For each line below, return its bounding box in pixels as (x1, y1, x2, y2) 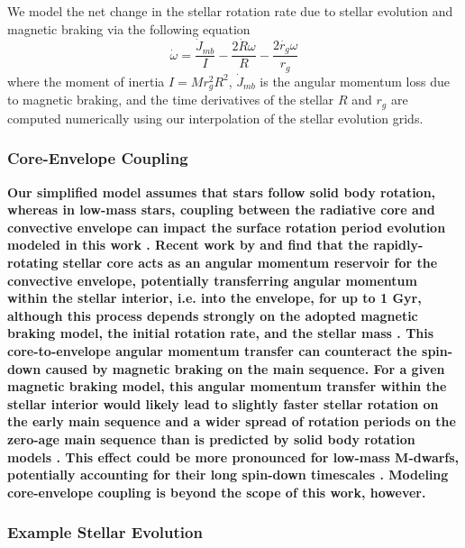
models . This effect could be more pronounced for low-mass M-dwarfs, (7, 447, 460, 466)
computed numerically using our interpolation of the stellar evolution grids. (7, 108, 424, 127)
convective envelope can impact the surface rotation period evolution (7, 217, 446, 236)
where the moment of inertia (7, 71, 165, 90)
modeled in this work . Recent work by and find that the (7, 235, 369, 254)
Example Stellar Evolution (7, 521, 203, 543)
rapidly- (373, 235, 424, 254)
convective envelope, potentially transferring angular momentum (7, 270, 417, 289)
